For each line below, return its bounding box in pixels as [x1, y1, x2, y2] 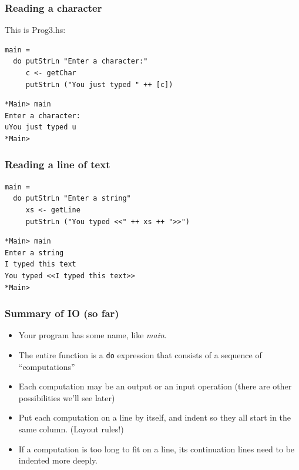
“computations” [18, 360, 75, 372]
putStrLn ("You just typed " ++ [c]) [25, 80, 173, 89]
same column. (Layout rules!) [18, 422, 124, 435]
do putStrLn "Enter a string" [13, 194, 131, 203]
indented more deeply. [18, 454, 98, 466]
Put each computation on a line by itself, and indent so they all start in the [18, 411, 291, 424]
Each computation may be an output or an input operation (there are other [18, 380, 292, 392]
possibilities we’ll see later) [18, 391, 115, 404]
